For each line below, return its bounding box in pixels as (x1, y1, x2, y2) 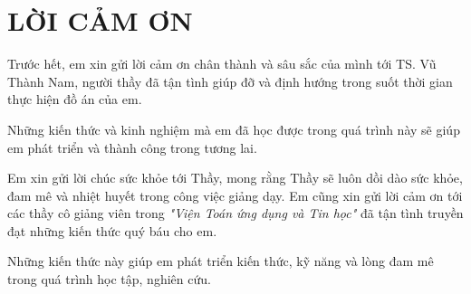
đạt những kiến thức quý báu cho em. (7, 221, 217, 240)
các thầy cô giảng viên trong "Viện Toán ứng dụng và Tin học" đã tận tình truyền (7, 204, 464, 223)
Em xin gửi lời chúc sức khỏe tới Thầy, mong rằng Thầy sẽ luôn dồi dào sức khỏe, (7, 168, 463, 187)
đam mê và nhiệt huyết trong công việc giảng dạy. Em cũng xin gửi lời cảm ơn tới (7, 185, 463, 204)
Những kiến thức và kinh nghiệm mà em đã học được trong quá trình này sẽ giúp (7, 119, 460, 138)
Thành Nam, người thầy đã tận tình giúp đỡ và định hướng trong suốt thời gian (7, 71, 453, 90)
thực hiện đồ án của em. (7, 90, 142, 109)
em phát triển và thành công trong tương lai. (7, 138, 257, 156)
